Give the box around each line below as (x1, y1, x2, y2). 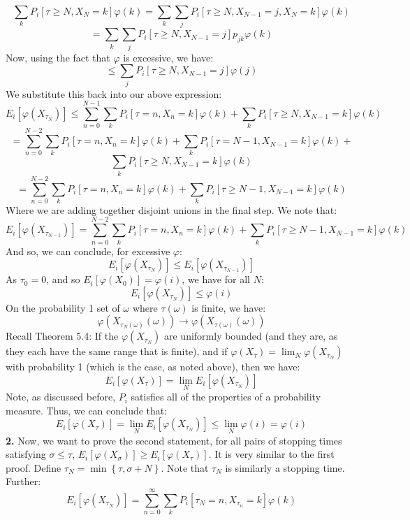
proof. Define (6, 460, 61, 475)
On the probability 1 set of (6, 300, 120, 315)
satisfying (6, 447, 46, 461)
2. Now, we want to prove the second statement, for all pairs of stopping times (6, 433, 342, 447)
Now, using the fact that (6, 50, 110, 64)
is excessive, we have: (123, 50, 214, 64)
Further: (6, 474, 41, 489)
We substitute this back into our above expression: (6, 86, 222, 101)
